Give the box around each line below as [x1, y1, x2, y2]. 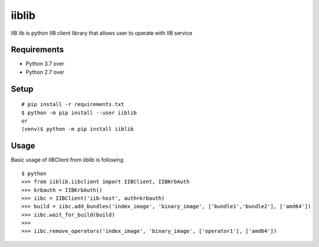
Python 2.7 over [25, 68, 64, 75]
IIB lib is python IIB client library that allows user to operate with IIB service [11, 29, 193, 37]
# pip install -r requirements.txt [21, 101, 125, 108]
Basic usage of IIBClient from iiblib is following [11, 156, 124, 163]
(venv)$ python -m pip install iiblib [21, 126, 134, 133]
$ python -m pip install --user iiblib [21, 109, 137, 116]
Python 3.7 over [25, 60, 64, 67]
